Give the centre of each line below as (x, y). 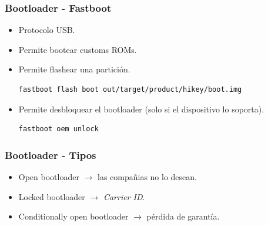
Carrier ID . (124, 196)
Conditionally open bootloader (73, 216)
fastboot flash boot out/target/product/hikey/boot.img (130, 89)
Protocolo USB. (47, 30)
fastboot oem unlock (58, 129)
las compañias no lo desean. (147, 177)
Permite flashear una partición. (74, 69)
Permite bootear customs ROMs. (78, 49)
